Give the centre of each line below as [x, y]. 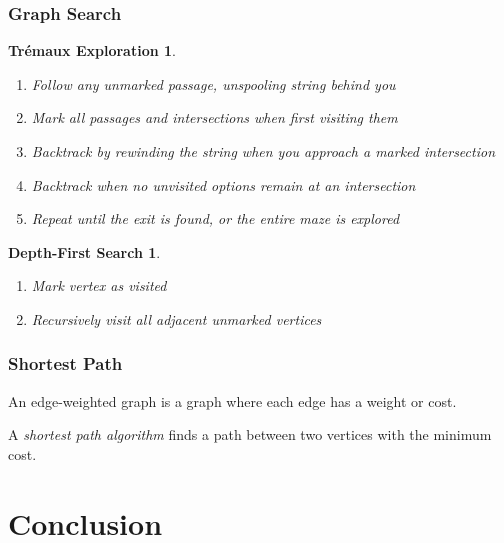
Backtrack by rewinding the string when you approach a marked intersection [263, 151]
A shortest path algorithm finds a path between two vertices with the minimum [250, 434]
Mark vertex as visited [99, 285]
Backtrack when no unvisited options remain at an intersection [223, 184]
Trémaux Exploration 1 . [92, 50]
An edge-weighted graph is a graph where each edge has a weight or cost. [232, 400]
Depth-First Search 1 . [84, 251]
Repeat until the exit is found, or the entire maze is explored [215, 218]
